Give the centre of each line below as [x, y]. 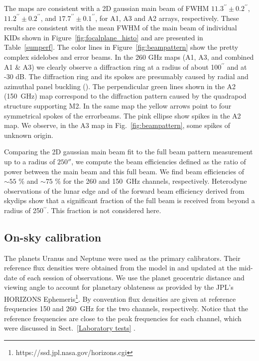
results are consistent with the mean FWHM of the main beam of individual [121, 28]
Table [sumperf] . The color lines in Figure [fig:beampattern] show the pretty [121, 47]
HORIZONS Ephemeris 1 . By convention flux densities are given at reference [120, 298]
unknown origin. [29, 135]
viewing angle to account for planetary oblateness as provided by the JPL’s [119, 287]
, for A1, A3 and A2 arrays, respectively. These [167, 18]
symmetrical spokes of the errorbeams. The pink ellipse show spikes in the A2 [123, 115]
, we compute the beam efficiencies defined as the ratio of [159, 161]
